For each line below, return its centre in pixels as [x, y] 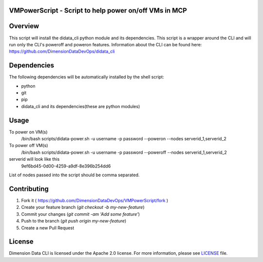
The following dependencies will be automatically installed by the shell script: [86, 77]
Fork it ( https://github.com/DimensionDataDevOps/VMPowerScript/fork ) [95, 200]
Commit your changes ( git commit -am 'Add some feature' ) [81, 214]
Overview [24, 26]
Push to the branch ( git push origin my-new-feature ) [74, 221]
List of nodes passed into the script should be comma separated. [74, 175]
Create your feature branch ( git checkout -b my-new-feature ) [83, 207]
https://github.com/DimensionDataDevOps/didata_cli [62, 52]
